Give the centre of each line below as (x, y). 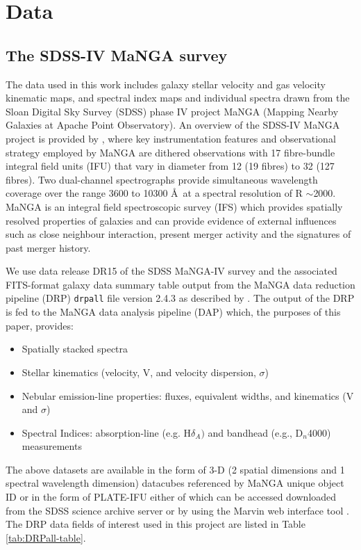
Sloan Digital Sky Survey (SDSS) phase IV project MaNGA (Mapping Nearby (172, 111)
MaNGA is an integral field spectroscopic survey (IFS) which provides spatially (174, 206)
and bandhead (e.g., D (255, 432)
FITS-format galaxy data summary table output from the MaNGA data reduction (180, 284)
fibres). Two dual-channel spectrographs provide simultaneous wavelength (162, 179)
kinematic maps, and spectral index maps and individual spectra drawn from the (178, 98)
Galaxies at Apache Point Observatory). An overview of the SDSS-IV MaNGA (173, 125)
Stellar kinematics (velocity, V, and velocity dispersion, (139, 372)
